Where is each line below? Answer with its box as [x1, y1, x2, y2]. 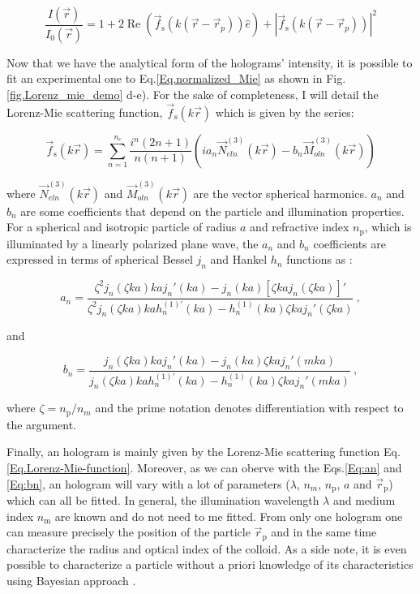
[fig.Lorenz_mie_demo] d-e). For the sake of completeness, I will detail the [6, 86, 379, 103]
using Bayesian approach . [6, 571, 136, 588]
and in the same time [271, 523, 377, 540]
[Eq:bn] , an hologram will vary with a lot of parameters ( [6, 475, 290, 492]
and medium [332, 492, 396, 509]
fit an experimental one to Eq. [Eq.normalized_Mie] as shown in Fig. [6, 70, 346, 87]
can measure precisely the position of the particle [6, 523, 251, 540]
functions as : [286, 251, 353, 268]
